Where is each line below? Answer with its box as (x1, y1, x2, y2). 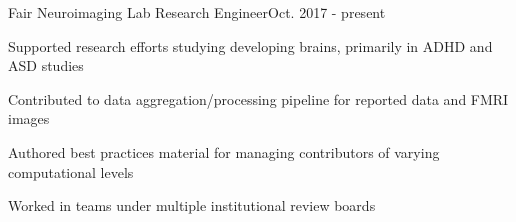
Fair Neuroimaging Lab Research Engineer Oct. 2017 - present (8, 2, 386, 22)
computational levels (8, 161, 134, 182)
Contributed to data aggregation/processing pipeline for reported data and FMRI (8, 88, 509, 109)
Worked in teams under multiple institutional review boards (8, 195, 376, 216)
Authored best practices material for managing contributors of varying (8, 141, 440, 162)
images (8, 108, 50, 129)
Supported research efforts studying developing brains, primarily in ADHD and (8, 35, 493, 56)
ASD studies (8, 55, 84, 76)
